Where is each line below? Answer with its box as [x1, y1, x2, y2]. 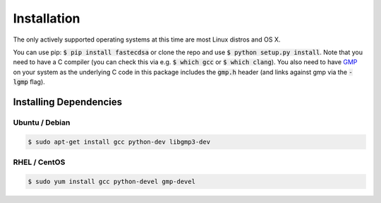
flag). [29, 78, 45, 86]
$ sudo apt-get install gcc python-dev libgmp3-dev [28, 137, 211, 146]
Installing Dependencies [13, 96, 123, 108]
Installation [13, 11, 80, 26]
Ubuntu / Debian [13, 117, 71, 127]
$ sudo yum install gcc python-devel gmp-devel [28, 177, 195, 185]
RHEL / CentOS [13, 157, 66, 167]
